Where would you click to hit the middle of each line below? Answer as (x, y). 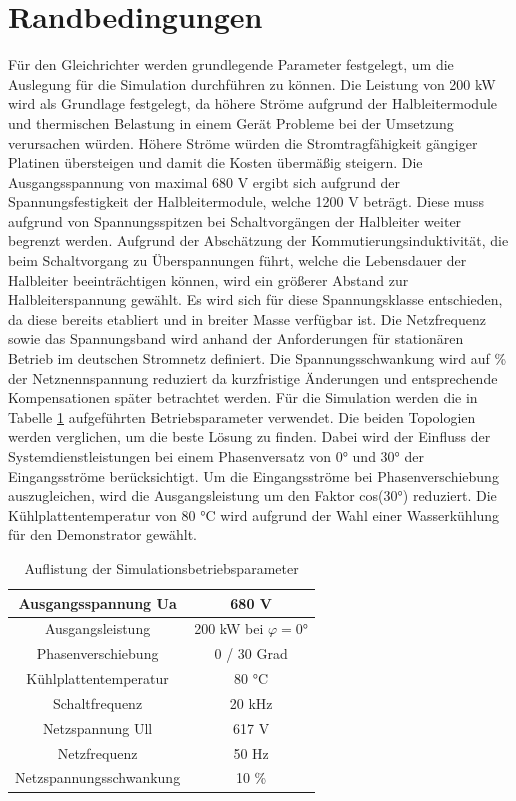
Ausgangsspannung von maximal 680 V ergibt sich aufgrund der (204, 181)
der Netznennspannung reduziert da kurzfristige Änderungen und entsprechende (253, 377)
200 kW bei (229, 628)
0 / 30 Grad (251, 653)
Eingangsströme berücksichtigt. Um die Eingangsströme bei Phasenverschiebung (253, 475)
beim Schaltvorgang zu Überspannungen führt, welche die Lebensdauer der (237, 260)
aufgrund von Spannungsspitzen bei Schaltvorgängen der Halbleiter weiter (235, 220)
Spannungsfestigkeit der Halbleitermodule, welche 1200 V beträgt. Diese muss (246, 201)
